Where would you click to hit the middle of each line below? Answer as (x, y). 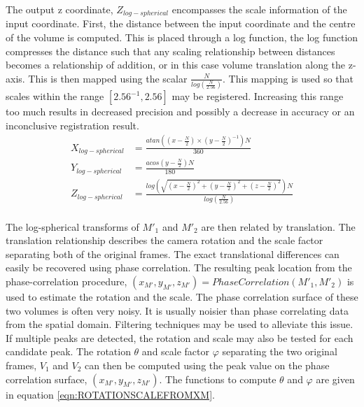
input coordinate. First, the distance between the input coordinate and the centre (181, 23)
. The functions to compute (218, 379)
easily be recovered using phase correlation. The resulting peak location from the (179, 267)
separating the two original (280, 351)
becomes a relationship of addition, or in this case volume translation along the (176, 65)
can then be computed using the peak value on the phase (207, 365)
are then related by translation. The (278, 226)
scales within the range (55, 96)
